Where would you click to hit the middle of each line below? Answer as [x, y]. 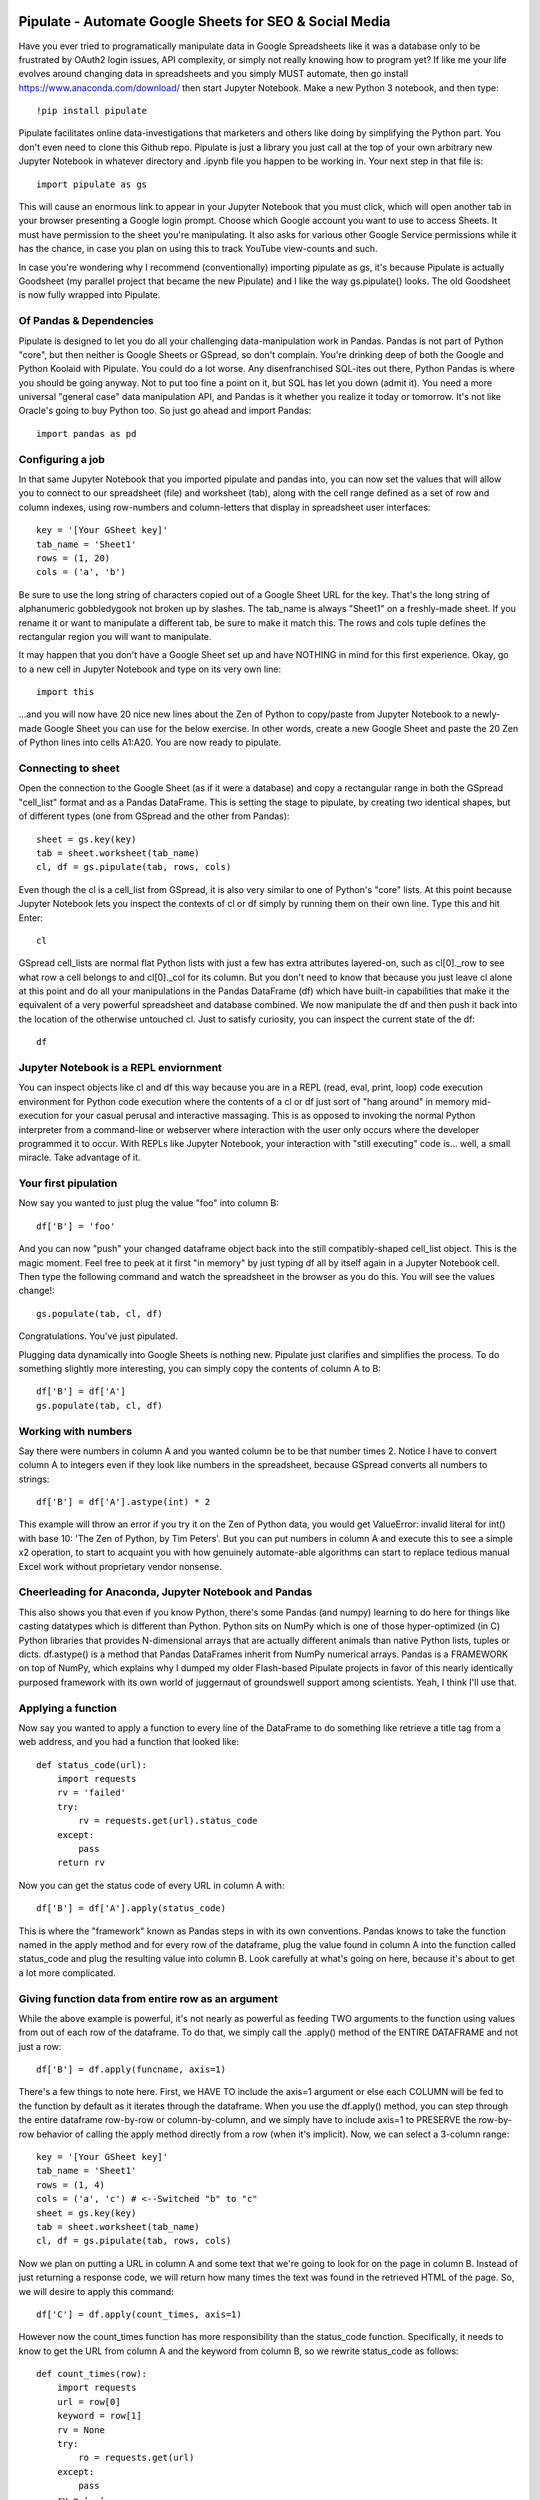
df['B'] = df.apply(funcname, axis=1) [131, 2069]
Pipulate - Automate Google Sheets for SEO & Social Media [204, 21]
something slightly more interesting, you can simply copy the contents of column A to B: [200, 1368]
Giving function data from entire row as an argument [148, 1998]
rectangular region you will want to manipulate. [115, 636]
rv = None [80, 2429]
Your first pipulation [68, 1183]
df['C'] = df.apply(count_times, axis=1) [139, 2314]
